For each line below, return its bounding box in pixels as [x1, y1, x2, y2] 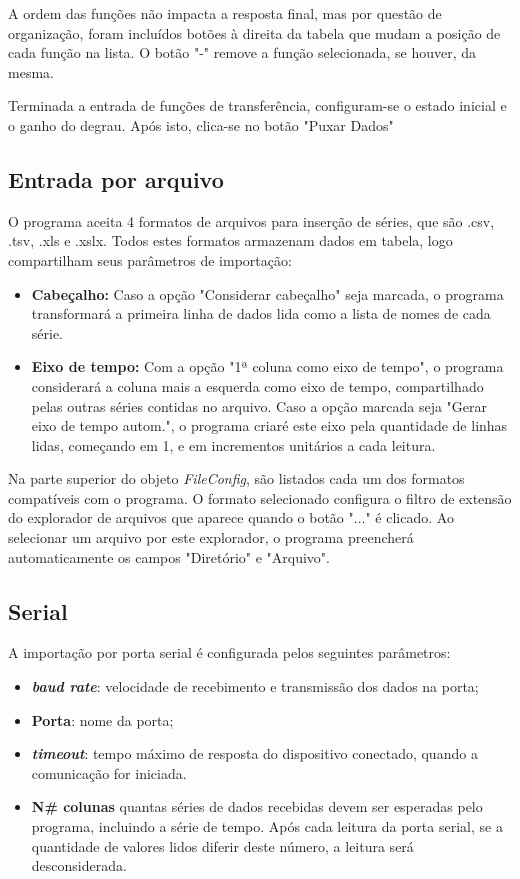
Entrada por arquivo [8, 163, 224, 194]
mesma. [8, 61, 54, 82]
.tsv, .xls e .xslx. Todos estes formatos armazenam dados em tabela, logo [8, 230, 453, 251]
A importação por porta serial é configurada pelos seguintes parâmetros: [8, 642, 451, 663]
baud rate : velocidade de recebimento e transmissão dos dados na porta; [31, 676, 479, 697]
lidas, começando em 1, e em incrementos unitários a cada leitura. [31, 434, 436, 455]
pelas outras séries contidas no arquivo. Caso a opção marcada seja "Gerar [31, 395, 488, 416]
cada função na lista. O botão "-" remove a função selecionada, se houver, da [8, 42, 477, 63]
